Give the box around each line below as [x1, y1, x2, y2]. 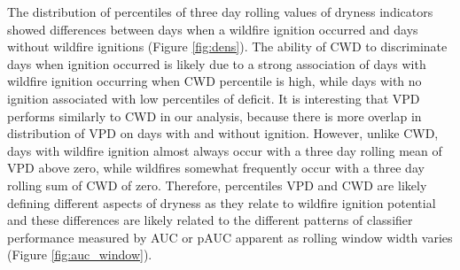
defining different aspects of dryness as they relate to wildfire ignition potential [7, 193, 436, 212]
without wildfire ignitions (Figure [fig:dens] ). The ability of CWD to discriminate [7, 37, 448, 56]
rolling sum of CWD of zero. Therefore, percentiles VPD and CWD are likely [7, 175, 427, 194]
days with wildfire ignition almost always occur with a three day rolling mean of [7, 141, 442, 159]
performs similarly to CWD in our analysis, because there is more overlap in [7, 106, 422, 125]
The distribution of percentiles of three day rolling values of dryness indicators [7, 3, 433, 20]
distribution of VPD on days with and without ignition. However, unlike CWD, [7, 124, 439, 143]
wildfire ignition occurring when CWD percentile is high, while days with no [7, 72, 422, 90]
